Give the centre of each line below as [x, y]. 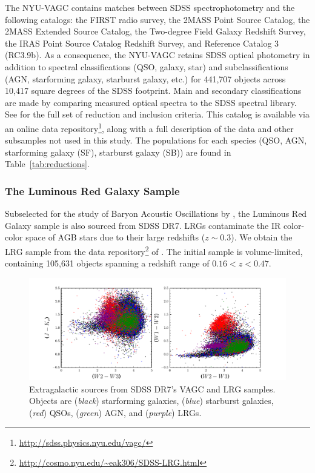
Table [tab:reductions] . [47, 164]
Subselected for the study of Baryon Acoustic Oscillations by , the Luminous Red [156, 213]
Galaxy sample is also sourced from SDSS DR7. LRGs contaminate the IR [143, 225]
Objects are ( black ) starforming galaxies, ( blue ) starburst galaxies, [151, 401]
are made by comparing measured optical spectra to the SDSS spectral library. [151, 102]
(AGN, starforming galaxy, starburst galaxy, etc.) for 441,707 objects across [145, 78]
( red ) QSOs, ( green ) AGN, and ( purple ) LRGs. [115, 412]
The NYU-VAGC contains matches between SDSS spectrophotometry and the [150, 7]
